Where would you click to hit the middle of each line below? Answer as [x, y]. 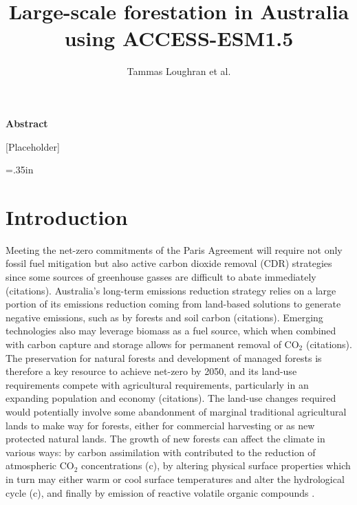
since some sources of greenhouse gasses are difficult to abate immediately [161, 277]
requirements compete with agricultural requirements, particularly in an [157, 384]
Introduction [67, 216]
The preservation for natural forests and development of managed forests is [164, 357]
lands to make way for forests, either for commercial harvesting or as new [160, 425]
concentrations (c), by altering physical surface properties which [216, 465]
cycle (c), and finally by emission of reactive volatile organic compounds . [160, 492]
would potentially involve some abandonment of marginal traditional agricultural [176, 411]
